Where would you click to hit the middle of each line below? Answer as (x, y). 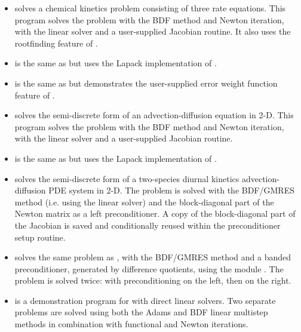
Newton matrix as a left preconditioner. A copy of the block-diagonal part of (155, 213)
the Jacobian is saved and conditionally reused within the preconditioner (148, 225)
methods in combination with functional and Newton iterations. (131, 324)
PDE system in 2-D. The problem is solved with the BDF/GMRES (171, 190)
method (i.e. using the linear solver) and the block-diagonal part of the (144, 202)
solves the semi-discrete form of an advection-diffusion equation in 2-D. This (154, 115)
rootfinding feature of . (56, 43)
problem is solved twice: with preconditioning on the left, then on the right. (153, 280)
